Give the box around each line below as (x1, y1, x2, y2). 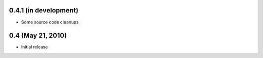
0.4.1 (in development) (9, 6, 79, 14)
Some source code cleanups (21, 19, 79, 25)
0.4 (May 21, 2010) (9, 32, 67, 40)
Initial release (21, 44, 48, 50)
